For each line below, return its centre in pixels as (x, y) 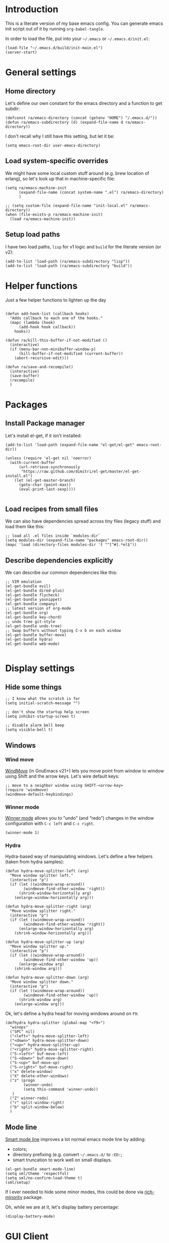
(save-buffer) (25, 376)
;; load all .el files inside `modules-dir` (53, 536)
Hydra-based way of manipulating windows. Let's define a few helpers (79, 856)
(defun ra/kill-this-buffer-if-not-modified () (56, 340)
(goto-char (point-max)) (45, 485)
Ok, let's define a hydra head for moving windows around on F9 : (72, 1014)
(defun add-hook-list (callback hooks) (47, 314)
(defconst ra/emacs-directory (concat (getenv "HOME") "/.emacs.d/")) (81, 118)
